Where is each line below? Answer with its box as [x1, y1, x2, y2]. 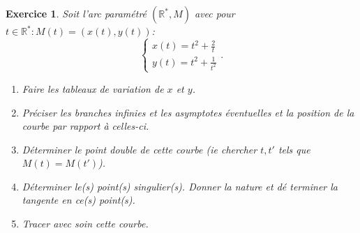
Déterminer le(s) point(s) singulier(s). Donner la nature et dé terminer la [22, 179, 338, 193]
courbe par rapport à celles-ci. [22, 119, 149, 133]
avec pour [194, 6, 235, 20]
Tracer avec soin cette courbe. [22, 216, 149, 231]
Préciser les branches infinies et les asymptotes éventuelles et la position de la [22, 105, 354, 119]
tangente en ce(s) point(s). [22, 193, 135, 207]
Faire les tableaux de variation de [22, 81, 164, 96]
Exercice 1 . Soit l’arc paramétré [6, 6, 147, 20]
